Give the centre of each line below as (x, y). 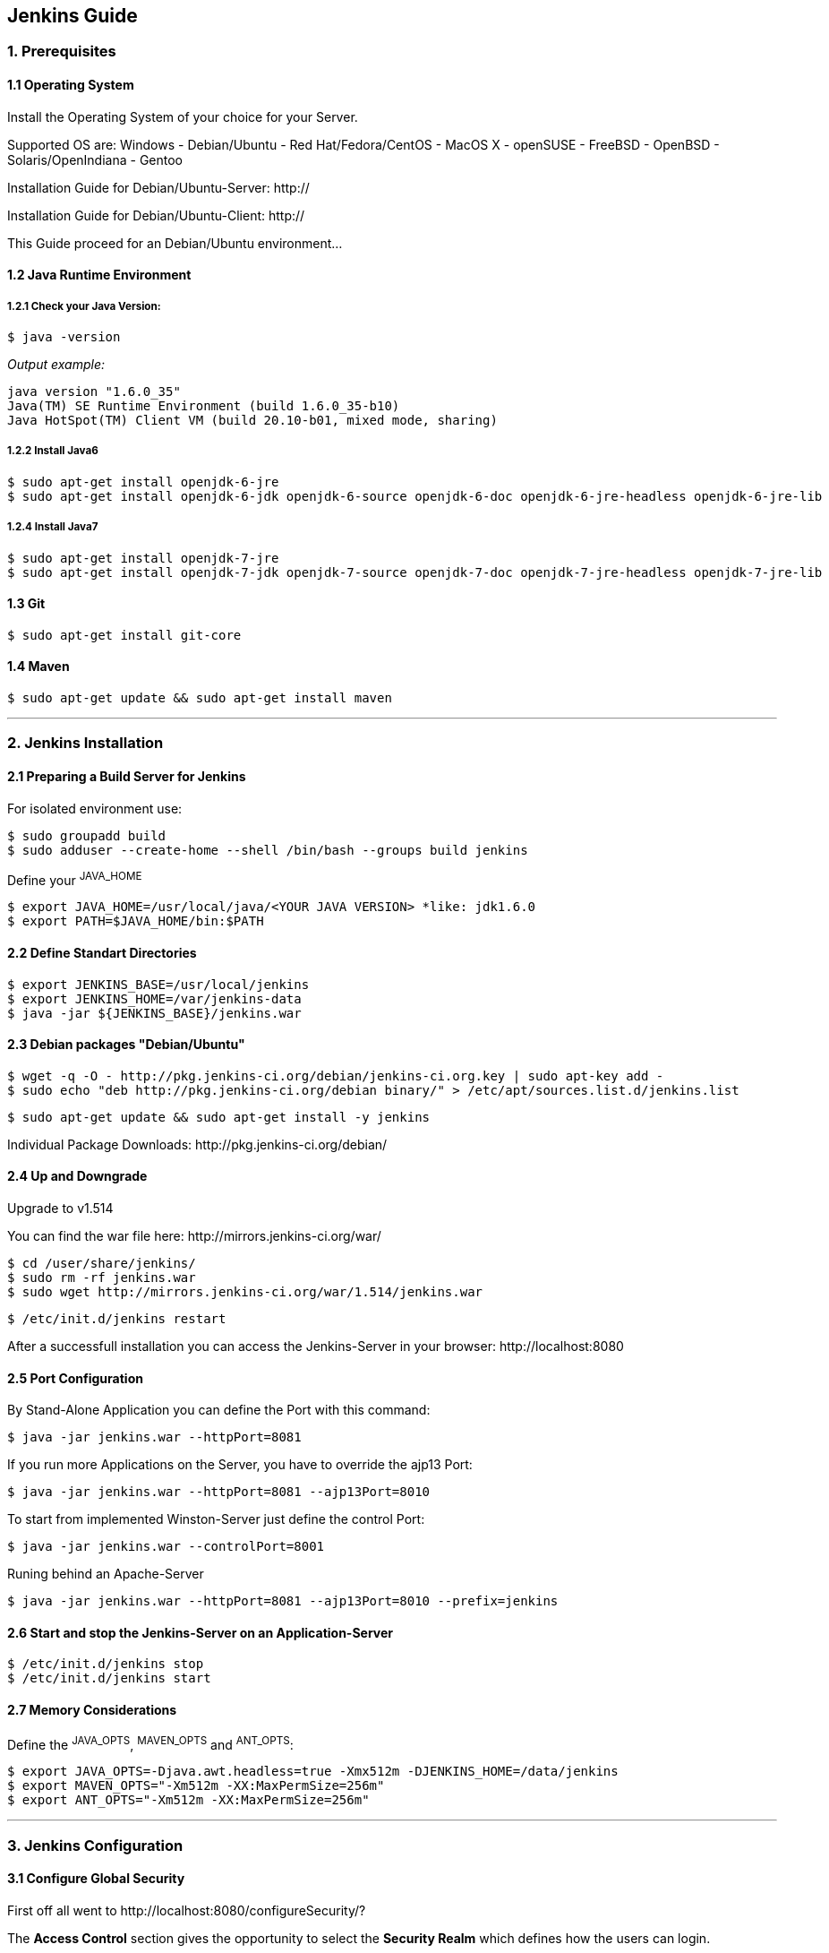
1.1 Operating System (71, 85)
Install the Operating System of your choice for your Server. (183, 116)
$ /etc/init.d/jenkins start (109, 1678)
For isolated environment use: (95, 808)
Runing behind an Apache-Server (106, 1574)
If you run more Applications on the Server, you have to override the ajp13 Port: (240, 1465)
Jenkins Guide (73, 16)
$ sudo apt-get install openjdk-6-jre (143, 482)
